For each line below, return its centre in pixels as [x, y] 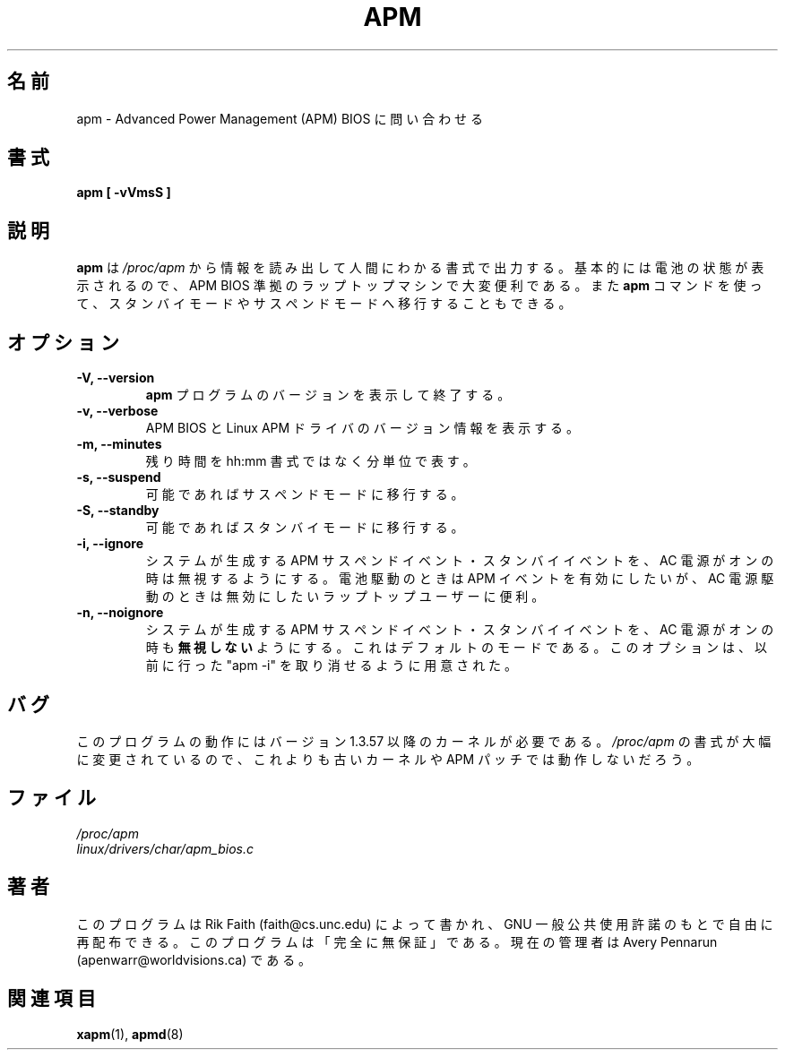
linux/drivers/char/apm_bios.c [165, 848]
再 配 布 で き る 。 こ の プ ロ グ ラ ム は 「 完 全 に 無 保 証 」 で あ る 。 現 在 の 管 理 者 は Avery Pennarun [397, 941]
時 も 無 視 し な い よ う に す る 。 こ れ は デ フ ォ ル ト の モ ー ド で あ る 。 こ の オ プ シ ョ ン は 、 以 [456, 648]
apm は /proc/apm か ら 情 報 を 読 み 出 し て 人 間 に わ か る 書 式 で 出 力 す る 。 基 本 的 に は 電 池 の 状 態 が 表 [420, 268]
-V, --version [116, 378]
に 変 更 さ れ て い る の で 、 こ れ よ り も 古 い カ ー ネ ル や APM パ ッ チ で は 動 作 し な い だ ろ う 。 [388, 759]
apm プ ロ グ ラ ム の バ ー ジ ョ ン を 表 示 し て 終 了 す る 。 [328, 395]
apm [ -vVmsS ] [124, 193]
